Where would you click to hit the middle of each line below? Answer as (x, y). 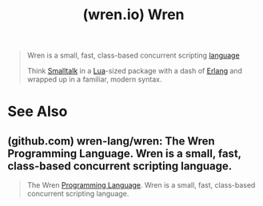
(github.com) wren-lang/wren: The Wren (111, 141)
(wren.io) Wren (133, 15)
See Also (38, 111)
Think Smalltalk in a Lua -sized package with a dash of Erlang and (135, 71)
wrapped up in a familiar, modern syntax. (94, 79)
